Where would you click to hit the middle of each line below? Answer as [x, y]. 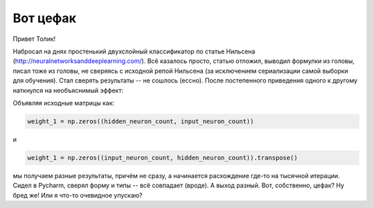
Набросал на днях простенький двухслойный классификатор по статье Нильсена [134, 51]
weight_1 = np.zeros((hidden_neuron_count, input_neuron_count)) [141, 121]
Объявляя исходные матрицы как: [64, 103]
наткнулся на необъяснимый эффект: [68, 90]
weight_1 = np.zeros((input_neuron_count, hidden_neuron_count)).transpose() [162, 157]
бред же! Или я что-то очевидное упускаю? [78, 195]
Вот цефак [44, 18]
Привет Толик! [34, 39]
